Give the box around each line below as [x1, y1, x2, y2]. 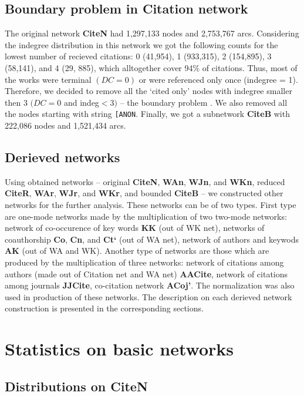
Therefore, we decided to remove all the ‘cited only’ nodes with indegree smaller [5, 85, 292, 97]
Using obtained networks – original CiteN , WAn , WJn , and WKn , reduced [5, 175, 285, 187]
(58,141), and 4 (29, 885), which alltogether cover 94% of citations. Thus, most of [5, 61, 298, 73]
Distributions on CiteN [5, 377, 148, 395]
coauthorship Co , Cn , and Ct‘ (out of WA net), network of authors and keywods [5, 233, 299, 245]
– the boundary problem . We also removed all [120, 96, 288, 108]
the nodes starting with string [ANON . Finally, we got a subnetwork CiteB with [5, 108, 290, 120]
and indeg [63, 96, 99, 108]
